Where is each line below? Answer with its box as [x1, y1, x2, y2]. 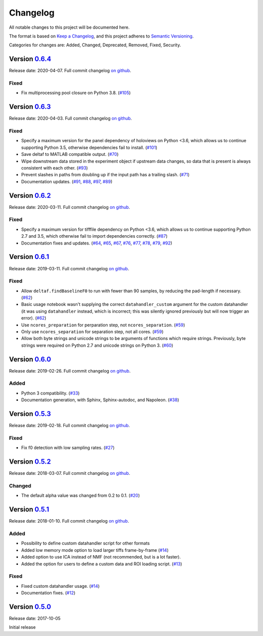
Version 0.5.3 [9, 410, 51, 418]
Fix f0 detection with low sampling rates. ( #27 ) [21, 445, 114, 450]
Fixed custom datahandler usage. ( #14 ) [21, 583, 100, 589]
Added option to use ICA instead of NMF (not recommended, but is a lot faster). [21, 554, 181, 560]
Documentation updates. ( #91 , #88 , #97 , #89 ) [21, 178, 113, 185]
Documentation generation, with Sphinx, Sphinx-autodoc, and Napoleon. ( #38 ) [21, 397, 180, 403]
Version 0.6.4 [9, 55, 52, 63]
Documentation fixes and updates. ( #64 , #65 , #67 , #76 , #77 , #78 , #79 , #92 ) [21, 240, 172, 246]
